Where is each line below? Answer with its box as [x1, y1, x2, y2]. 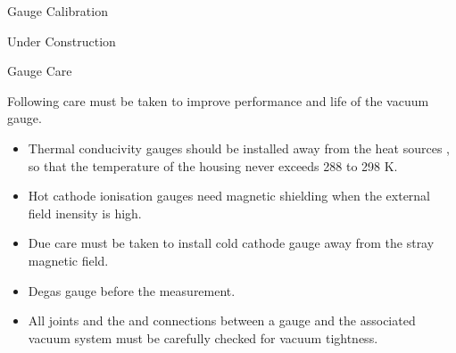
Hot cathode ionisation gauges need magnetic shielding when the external [28, 186, 431, 205]
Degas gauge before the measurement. [28, 281, 236, 300]
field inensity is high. [28, 203, 142, 222]
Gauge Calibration [7, 2, 108, 20]
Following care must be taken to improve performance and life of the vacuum [7, 91, 429, 110]
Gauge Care [7, 62, 72, 80]
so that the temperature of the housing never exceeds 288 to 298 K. [28, 156, 398, 175]
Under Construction [7, 31, 116, 50]
